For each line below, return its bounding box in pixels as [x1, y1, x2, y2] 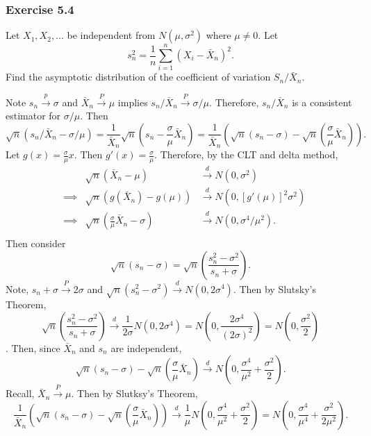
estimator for [6, 108, 61, 123]
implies [117, 94, 148, 109]
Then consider [6, 236, 66, 251]
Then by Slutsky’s [239, 281, 317, 296]
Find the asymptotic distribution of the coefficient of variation [6, 69, 271, 84]
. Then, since [6, 340, 60, 355]
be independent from [67, 28, 156, 42]
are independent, [110, 340, 182, 355]
